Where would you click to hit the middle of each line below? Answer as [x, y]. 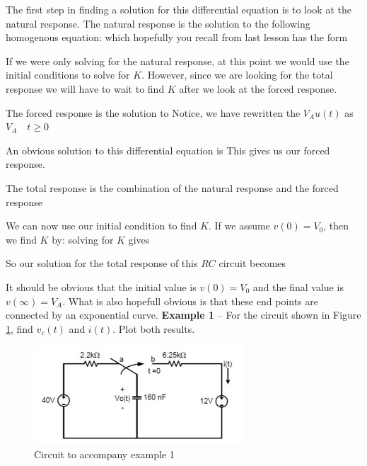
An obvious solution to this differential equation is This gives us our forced [168, 150]
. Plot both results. [154, 328]
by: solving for [83, 239]
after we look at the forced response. [258, 88]
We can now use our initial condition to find [101, 226]
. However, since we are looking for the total [237, 75]
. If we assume [239, 226]
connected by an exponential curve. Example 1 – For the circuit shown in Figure [183, 315]
